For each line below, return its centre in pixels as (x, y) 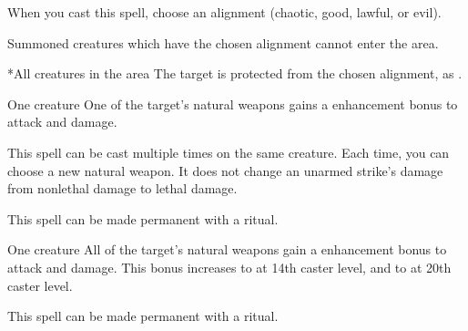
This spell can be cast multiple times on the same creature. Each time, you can (229, 152)
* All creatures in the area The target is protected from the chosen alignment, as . (235, 73)
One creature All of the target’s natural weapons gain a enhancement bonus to (227, 249)
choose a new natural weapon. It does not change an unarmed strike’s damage (225, 170)
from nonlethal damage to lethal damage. (122, 188)
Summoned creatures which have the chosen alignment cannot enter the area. (223, 42)
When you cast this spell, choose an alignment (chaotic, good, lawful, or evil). (224, 12)
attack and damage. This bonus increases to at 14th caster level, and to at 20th (229, 267)
